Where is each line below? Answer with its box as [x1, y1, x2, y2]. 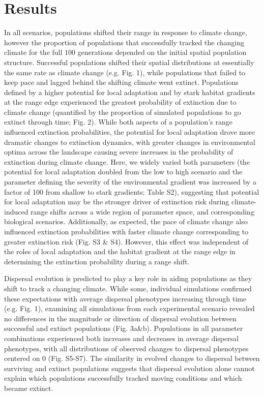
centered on [4, 353, 40, 363]
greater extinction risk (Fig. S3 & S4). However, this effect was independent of [4, 236, 249, 247]
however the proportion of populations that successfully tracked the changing [4, 37, 245, 47]
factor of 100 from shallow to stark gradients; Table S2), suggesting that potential [4, 186, 259, 197]
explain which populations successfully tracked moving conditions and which [4, 373, 242, 383]
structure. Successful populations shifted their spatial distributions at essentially [4, 56, 254, 67]
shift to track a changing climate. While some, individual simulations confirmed [4, 283, 252, 293]
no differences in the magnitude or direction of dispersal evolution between [4, 313, 237, 323]
